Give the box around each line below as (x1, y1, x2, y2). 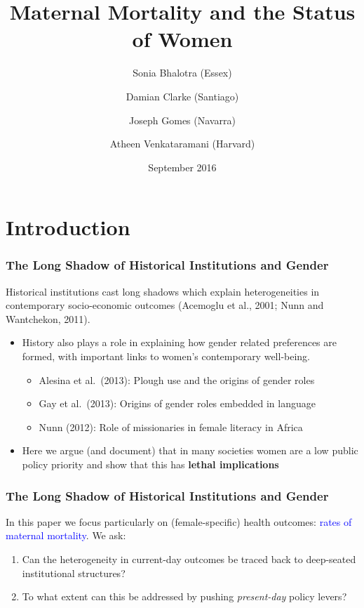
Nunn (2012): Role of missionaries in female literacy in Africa (39, 419, 303, 434)
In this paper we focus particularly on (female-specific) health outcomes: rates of (6, 514, 352, 529)
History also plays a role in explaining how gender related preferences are (22, 335, 337, 350)
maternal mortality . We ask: (6, 528, 126, 543)
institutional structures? (22, 565, 126, 580)
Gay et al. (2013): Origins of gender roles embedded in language (39, 396, 316, 411)
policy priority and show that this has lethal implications (22, 457, 279, 472)
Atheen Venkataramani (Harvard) (109, 136, 255, 151)
